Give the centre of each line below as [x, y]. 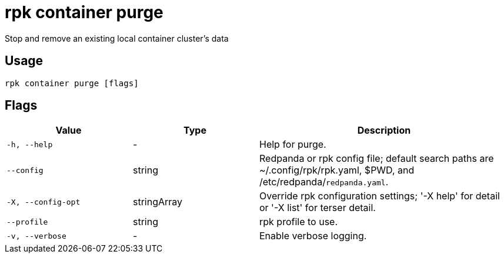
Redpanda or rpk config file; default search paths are [377, 159]
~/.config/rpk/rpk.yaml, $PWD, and [337, 170]
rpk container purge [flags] [72, 83]
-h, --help [30, 144]
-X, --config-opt [44, 202]
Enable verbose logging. [313, 236]
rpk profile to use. [299, 222]
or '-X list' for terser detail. [318, 208]
